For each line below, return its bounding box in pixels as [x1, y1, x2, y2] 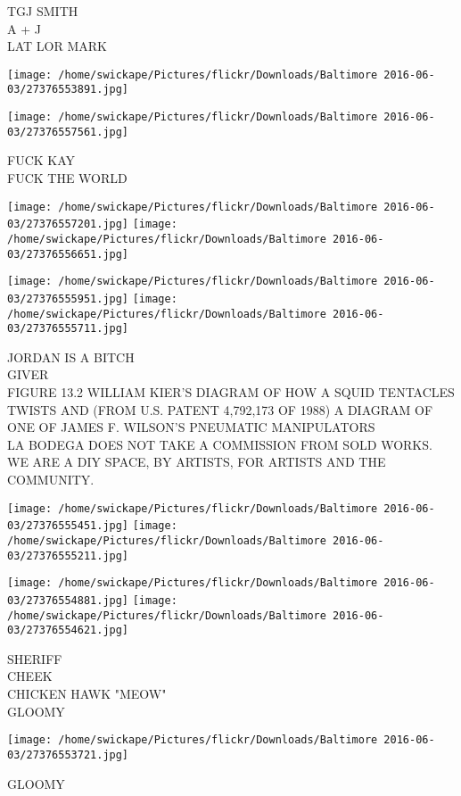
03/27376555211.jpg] [7, 549, 129, 562]
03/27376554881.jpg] [7, 593, 129, 607]
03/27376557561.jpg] [7, 125, 129, 138]
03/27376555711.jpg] [7, 322, 129, 336]
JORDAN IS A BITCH [7, 347, 135, 366]
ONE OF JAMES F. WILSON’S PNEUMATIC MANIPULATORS [7, 418, 375, 436]
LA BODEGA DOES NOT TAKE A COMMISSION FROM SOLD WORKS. [7, 435, 432, 453]
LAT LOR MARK [7, 37, 107, 55]
